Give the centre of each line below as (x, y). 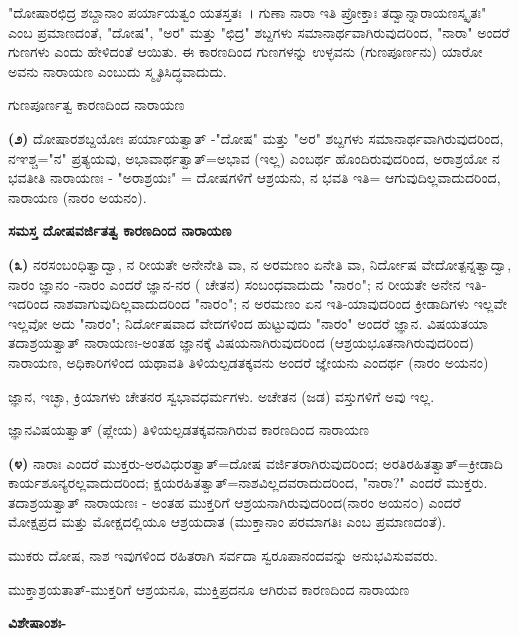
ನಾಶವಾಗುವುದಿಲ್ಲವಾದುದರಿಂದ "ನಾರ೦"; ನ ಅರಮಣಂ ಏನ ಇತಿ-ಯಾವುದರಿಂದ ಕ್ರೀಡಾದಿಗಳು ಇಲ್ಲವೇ (280, 303)
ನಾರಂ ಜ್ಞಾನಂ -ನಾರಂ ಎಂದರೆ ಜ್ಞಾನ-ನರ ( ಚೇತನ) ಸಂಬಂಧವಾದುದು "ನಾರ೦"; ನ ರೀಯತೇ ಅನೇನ (234, 283)
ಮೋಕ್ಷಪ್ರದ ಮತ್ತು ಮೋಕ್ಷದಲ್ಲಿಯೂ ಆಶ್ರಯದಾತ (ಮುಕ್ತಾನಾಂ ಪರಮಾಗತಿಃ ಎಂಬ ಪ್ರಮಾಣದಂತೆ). (227, 521)
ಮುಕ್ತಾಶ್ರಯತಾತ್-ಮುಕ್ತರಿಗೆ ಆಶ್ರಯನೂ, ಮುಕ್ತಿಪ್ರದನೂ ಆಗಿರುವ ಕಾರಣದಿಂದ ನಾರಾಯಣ (209, 588)
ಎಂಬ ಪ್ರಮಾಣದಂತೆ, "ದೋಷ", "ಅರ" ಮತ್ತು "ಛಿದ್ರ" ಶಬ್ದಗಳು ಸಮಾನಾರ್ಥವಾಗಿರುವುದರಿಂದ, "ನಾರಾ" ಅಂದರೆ (259, 31)
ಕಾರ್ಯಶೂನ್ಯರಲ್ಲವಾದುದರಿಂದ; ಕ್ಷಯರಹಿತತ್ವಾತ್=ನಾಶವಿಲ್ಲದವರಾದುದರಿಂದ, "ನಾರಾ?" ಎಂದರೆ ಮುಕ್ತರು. (248, 482)
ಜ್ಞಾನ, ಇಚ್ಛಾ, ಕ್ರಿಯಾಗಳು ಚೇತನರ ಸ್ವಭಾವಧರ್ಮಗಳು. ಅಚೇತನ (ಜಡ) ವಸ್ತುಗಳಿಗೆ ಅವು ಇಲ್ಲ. (221, 395)
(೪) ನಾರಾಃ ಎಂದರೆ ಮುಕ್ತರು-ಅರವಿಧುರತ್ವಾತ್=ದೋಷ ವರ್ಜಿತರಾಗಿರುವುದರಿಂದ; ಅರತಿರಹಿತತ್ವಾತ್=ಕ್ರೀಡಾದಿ (255, 462)
